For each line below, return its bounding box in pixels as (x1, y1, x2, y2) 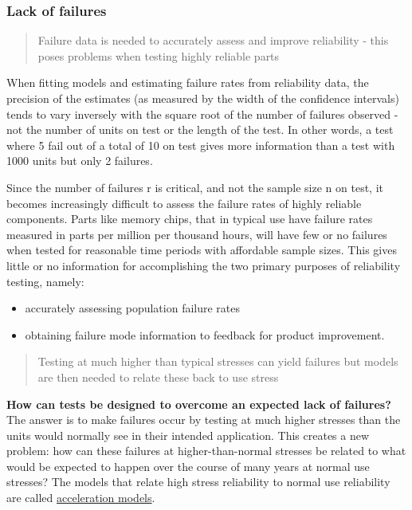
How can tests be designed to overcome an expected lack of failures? (6, 395, 391, 412)
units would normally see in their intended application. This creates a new (6, 426, 370, 443)
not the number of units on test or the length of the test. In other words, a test (6, 121, 394, 138)
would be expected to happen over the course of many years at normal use (6, 457, 370, 474)
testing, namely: (6, 273, 84, 289)
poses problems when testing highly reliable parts (37, 47, 280, 64)
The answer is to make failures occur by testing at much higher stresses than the (6, 411, 401, 428)
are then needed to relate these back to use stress (37, 368, 279, 385)
